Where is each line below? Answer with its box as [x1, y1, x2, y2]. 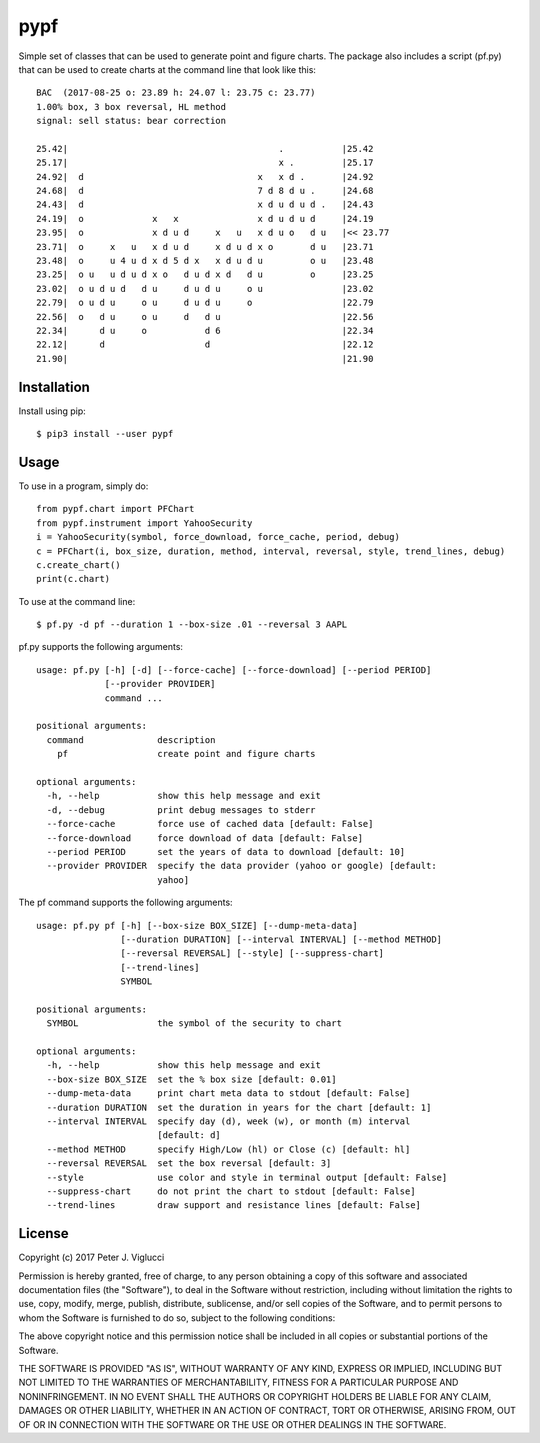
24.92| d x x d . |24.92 [36, 171, 374, 182]
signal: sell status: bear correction [36, 115, 227, 127]
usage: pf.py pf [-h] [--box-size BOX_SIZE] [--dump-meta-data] [36, 920, 359, 931]
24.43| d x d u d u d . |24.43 [36, 199, 374, 210]
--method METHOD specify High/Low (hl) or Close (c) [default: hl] [46, 1143, 411, 1155]
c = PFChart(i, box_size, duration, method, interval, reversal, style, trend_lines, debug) [36, 545, 506, 557]
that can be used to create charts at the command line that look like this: [18, 63, 317, 75]
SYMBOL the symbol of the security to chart [46, 1018, 342, 1029]
